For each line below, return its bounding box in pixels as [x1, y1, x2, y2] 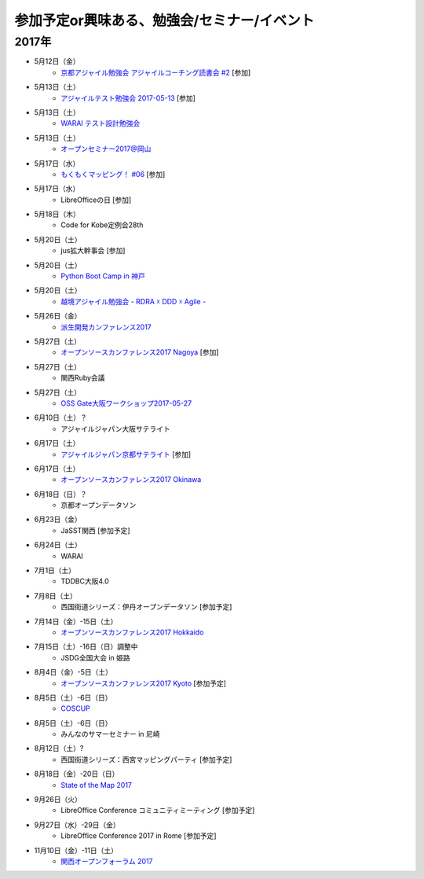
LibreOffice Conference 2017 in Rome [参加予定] [60, 831, 217, 840]
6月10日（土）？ [34, 413, 88, 422]
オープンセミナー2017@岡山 [60, 144, 152, 153]
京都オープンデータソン [60, 500, 137, 510]
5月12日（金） [34, 57, 80, 66]
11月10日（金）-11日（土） [34, 845, 118, 855]
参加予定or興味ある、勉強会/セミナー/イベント [14, 12, 315, 29]
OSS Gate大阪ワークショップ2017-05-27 [60, 398, 192, 408]
